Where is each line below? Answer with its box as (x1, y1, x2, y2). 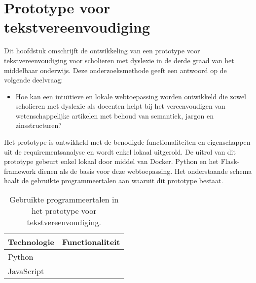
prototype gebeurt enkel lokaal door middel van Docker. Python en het (4, 156, 219, 166)
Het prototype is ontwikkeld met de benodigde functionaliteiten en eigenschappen (4, 137, 251, 147)
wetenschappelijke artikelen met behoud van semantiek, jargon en (15, 110, 214, 121)
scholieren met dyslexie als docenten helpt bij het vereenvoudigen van (15, 101, 225, 111)
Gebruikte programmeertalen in (9, 194, 119, 205)
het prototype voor (31, 205, 97, 217)
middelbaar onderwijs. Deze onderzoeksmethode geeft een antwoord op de (4, 65, 227, 75)
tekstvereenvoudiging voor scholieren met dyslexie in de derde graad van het (4, 55, 234, 65)
